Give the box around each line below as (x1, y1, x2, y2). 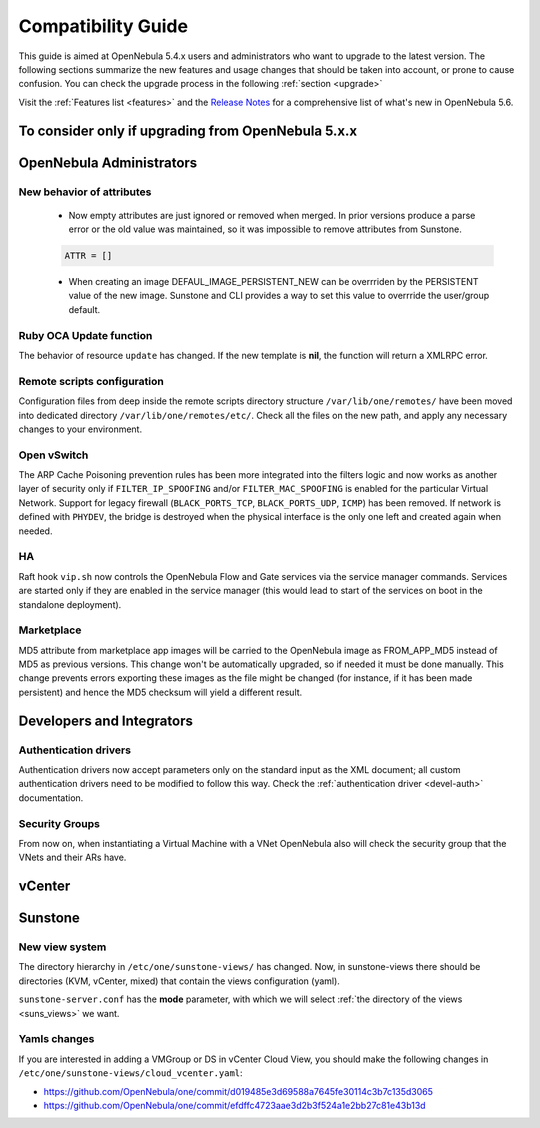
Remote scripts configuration (18, 374, 164, 388)
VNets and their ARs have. (18, 851, 127, 864)
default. (68, 303, 101, 315)
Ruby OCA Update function (18, 328, 153, 342)
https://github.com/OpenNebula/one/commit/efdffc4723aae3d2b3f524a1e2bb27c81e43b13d (43, 1099, 426, 1111)
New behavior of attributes (18, 185, 152, 199)
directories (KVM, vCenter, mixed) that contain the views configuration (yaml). (18, 975, 340, 987)
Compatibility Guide (18, 15, 189, 37)
